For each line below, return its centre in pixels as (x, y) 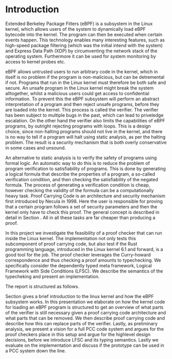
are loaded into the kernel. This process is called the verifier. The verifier (82, 110)
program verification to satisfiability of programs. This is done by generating (86, 168)
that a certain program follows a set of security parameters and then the (81, 206)
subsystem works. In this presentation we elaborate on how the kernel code (85, 302)
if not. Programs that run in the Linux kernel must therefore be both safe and (86, 82)
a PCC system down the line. (36, 351)
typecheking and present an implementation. (52, 276)
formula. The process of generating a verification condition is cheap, (78, 185)
